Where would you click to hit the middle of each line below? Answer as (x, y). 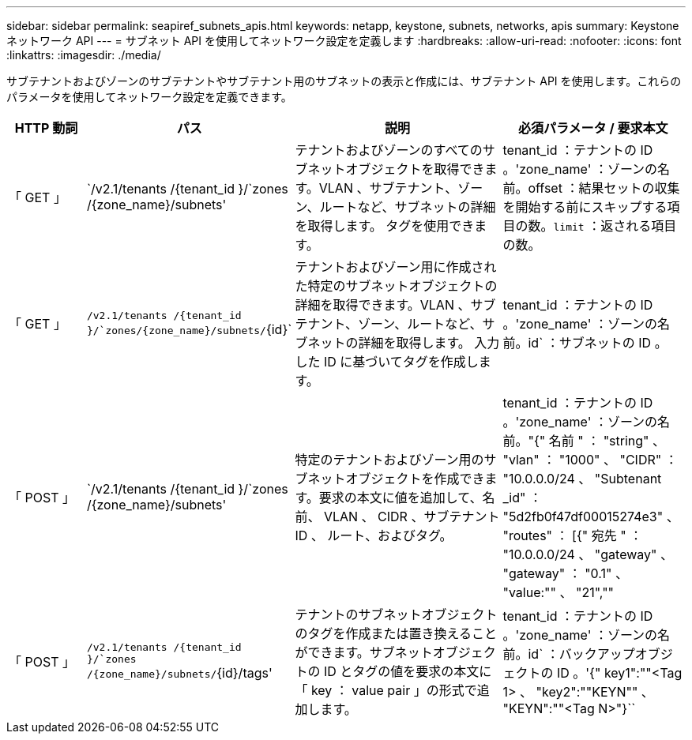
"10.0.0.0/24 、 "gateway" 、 (588, 554)
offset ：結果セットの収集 (604, 188)
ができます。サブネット (364, 652)
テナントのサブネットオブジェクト (396, 614)
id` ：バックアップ (581, 654)
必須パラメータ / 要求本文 (593, 128)
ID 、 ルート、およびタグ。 (374, 535)
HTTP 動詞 (46, 128)
